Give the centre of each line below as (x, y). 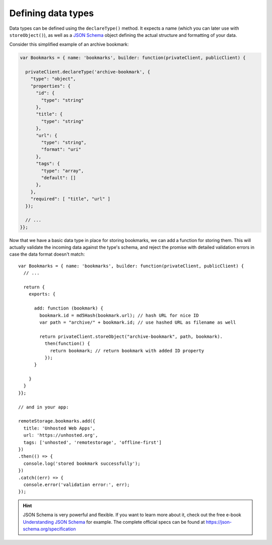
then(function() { (67, 344)
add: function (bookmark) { (69, 308)
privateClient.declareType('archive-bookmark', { (88, 72)
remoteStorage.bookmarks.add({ (57, 421)
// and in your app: (44, 407)
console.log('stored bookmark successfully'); (82, 463)
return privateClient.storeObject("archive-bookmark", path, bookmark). (131, 336)
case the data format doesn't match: (47, 254)
